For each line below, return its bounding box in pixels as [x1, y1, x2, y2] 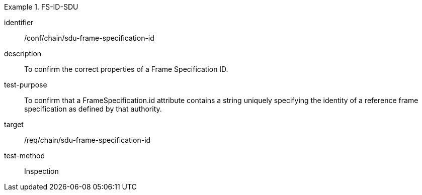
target [4, 120, 24, 129]
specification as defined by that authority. [24, 105, 162, 113]
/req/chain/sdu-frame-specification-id [24, 136, 151, 144]
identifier [4, 18, 34, 27]
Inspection [24, 167, 59, 175]
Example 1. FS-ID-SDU [4, 3, 78, 11]
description [4, 49, 42, 58]
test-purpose [4, 80, 47, 89]
